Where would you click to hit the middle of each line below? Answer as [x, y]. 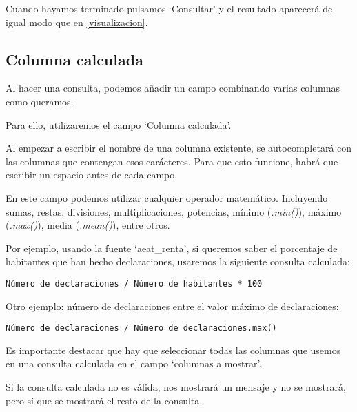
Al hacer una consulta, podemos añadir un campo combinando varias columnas [173, 88]
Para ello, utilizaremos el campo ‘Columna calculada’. [119, 124]
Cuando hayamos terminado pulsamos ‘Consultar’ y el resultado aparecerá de [169, 8]
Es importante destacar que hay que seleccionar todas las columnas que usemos [173, 350]
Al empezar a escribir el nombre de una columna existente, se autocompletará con [179, 148]
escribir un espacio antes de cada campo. [92, 175]
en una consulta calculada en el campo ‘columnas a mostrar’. [134, 363]
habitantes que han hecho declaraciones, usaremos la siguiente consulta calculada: [178, 261]
